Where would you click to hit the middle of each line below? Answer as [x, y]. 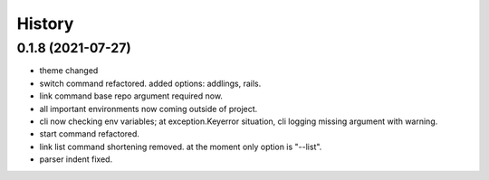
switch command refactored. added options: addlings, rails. [150, 83]
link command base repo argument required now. [131, 96]
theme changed [69, 71]
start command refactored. [90, 134]
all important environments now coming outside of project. [149, 109]
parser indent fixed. [76, 159]
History [45, 24]
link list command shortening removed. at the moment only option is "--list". [181, 147]
